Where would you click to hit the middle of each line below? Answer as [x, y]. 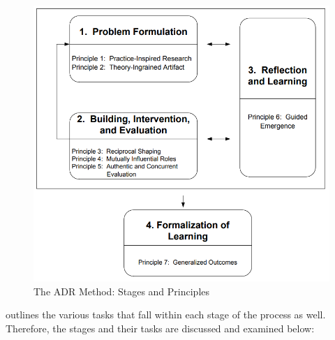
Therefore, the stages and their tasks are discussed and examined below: [160, 328]
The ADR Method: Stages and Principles [122, 291]
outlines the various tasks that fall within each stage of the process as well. [166, 315]
